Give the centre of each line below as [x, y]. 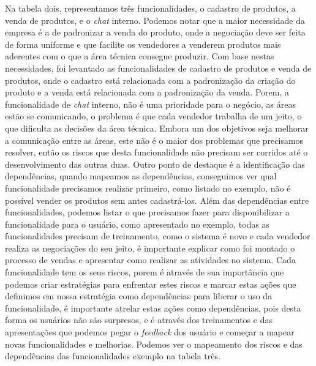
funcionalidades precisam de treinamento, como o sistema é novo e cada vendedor [158, 236]
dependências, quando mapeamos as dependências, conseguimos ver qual [141, 176]
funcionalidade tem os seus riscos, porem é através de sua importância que [145, 272]
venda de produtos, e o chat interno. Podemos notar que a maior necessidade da [155, 20]
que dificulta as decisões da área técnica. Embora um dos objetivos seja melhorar [157, 128]
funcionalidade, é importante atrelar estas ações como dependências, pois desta [153, 308]
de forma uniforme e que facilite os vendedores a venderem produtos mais [143, 44]
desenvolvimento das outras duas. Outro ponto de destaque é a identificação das [155, 164]
